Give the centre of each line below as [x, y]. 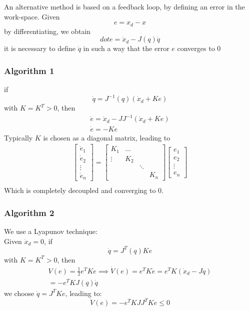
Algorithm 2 [29, 212]
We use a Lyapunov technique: [51, 231]
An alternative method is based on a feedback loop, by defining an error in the [124, 6]
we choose [19, 293]
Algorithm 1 [29, 70]
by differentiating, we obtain [47, 31]
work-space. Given [32, 16]
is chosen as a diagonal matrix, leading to [107, 137]
